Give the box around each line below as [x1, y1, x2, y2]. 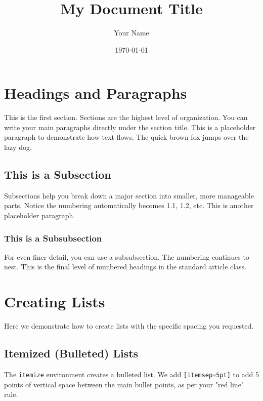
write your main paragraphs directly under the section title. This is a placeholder [4, 122, 256, 132]
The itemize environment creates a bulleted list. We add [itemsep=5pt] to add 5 [4, 369, 259, 379]
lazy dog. [4, 142, 32, 152]
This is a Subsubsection [4, 231, 102, 244]
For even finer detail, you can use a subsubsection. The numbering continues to [4, 251, 249, 262]
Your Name [114, 27, 149, 38]
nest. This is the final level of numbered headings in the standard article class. [4, 261, 246, 272]
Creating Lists [4, 291, 105, 312]
